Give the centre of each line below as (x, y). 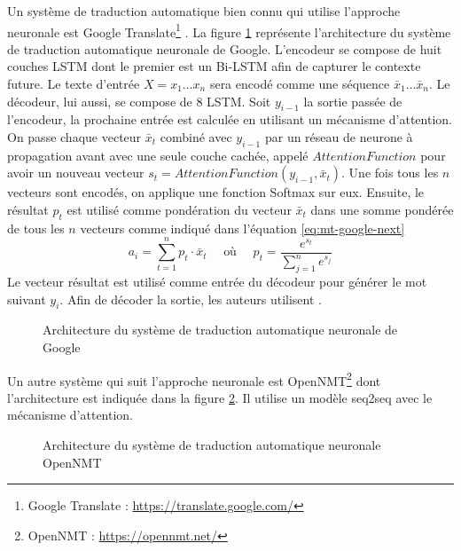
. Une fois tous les (390, 173)
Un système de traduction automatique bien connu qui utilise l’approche (204, 11)
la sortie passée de (353, 101)
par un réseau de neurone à (339, 137)
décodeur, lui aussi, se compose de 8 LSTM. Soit (139, 101)
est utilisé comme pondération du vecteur (179, 209)
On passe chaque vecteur (74, 137)
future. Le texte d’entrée (74, 84)
